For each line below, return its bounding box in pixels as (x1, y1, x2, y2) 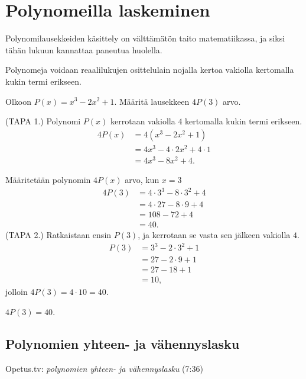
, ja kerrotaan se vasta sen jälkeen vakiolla (138, 229, 291, 241)
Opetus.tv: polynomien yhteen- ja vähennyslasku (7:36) (5, 362, 203, 374)
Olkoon (5, 95, 31, 107)
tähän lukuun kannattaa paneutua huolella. (5, 43, 162, 56)
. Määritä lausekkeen (114, 95, 190, 107)
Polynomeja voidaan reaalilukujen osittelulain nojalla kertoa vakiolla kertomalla (5, 63, 294, 76)
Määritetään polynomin (5, 173, 91, 185)
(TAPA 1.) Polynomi (5, 115, 81, 127)
